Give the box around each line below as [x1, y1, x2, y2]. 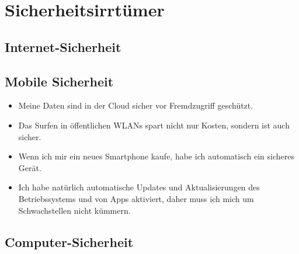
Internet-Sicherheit [5, 37, 121, 55]
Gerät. [18, 161, 41, 173]
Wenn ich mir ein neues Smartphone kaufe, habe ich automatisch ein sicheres [18, 150, 294, 162]
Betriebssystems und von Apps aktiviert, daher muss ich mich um [18, 192, 254, 204]
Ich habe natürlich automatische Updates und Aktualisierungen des [18, 181, 260, 193]
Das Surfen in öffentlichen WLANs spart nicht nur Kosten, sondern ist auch [18, 119, 290, 131]
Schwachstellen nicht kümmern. [18, 204, 131, 216]
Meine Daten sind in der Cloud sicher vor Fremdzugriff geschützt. [18, 99, 253, 112]
